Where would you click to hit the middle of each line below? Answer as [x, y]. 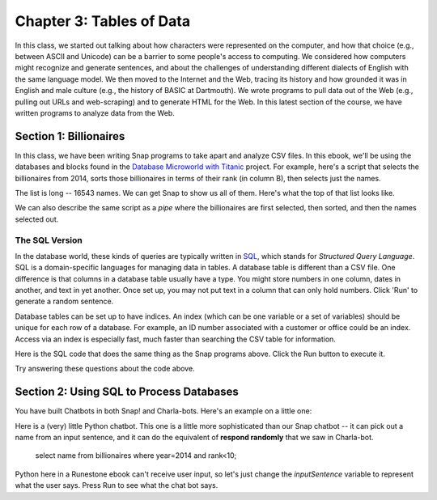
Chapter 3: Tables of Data [102, 21]
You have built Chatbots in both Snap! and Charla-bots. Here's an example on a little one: [163, 411]
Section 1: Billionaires [70, 136]
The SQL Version [49, 240]
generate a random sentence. [64, 301]
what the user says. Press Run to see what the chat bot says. [117, 485]
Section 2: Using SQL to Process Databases [127, 392]
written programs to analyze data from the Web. [95, 112]
